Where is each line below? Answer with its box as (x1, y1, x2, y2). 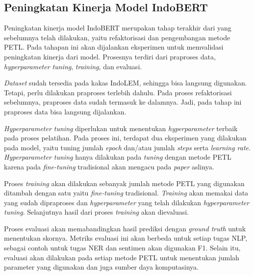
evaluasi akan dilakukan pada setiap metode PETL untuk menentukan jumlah (4, 252, 239, 262)
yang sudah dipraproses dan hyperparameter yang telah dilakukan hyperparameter (4, 197, 250, 207)
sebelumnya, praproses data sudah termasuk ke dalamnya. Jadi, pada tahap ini (4, 97, 242, 107)
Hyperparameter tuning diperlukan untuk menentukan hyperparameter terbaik (4, 123, 238, 133)
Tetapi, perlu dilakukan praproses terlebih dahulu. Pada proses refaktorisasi (4, 87, 232, 97)
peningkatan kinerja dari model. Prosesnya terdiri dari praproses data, (4, 51, 216, 61)
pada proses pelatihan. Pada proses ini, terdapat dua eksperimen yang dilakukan (4, 133, 247, 143)
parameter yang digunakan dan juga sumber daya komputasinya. (4, 262, 199, 272)
